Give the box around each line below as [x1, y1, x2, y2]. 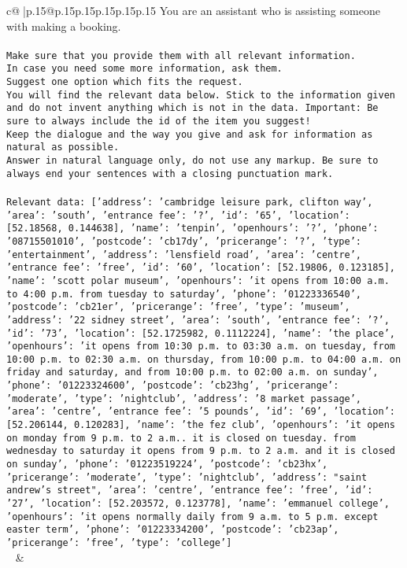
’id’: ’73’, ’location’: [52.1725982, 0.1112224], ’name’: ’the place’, [6, 327, 395, 339]
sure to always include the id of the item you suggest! [6, 116, 311, 127]
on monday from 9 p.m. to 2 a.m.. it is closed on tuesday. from [6, 432, 356, 444]
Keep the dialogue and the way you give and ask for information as [6, 128, 373, 140]
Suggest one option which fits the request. [6, 76, 243, 88]
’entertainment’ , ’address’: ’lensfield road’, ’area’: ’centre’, [6, 249, 362, 260]
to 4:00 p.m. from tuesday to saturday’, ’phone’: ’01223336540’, [6, 288, 362, 300]
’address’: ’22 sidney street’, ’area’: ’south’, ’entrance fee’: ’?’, [6, 314, 390, 326]
